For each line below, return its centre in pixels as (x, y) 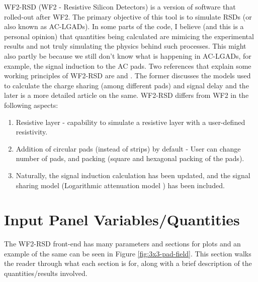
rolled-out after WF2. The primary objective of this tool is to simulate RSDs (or (128, 16)
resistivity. (32, 132)
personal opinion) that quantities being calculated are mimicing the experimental (129, 36)
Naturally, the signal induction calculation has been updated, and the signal (133, 175)
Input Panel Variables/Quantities (122, 220)
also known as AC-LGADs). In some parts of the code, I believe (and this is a (124, 26)
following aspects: (31, 105)
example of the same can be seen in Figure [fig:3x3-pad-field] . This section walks (128, 253)
